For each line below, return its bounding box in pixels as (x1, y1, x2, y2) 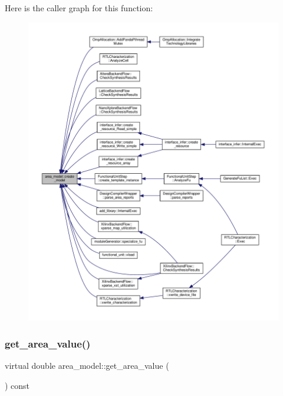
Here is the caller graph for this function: (5, 2, 153, 14)
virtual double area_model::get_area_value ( (5, 359, 169, 372)
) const (5, 379, 30, 391)
